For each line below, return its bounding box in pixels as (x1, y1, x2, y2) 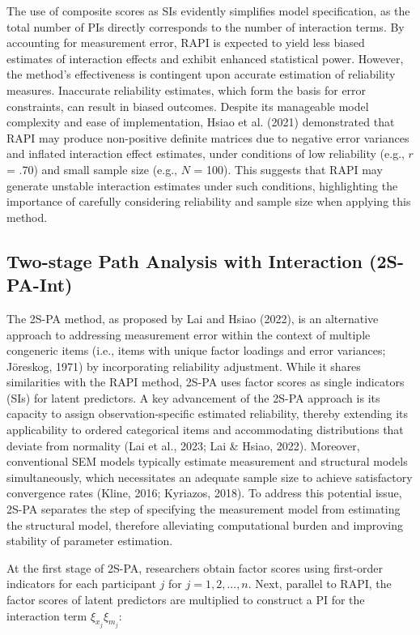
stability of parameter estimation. (6, 532, 173, 549)
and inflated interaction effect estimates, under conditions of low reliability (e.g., (6, 145, 405, 162)
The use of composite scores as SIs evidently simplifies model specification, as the (6, 2, 410, 19)
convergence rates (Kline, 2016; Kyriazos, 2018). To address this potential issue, (6, 484, 402, 501)
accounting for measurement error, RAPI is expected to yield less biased (6, 34, 365, 51)
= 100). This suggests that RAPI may (193, 160, 383, 177)
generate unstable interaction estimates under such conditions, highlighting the (6, 177, 398, 194)
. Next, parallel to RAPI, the (248, 575, 392, 592)
